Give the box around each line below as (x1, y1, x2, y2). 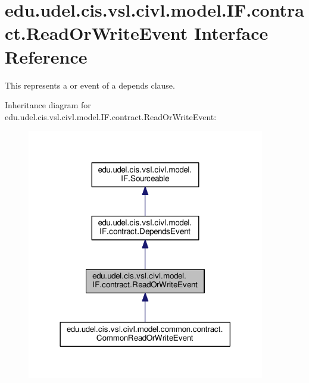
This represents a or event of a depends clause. (5, 79, 175, 91)
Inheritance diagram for (5, 99, 91, 111)
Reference (5, 44, 88, 68)
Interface (194, 21, 269, 45)
